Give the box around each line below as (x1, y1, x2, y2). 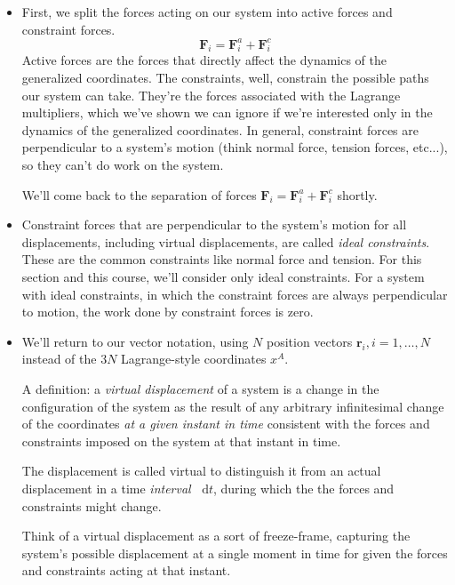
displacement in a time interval (21, 478, 191, 497)
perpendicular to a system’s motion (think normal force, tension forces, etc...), (21, 138, 448, 156)
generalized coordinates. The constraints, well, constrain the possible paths (21, 68, 429, 87)
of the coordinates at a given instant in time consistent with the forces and (21, 414, 430, 433)
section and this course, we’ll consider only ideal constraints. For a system (21, 268, 425, 286)
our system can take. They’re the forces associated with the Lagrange (21, 85, 401, 104)
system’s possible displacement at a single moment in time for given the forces (21, 543, 448, 562)
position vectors (266, 332, 353, 350)
